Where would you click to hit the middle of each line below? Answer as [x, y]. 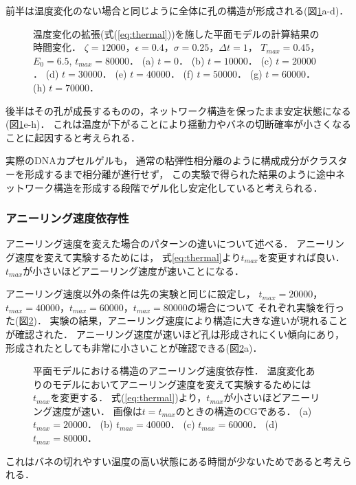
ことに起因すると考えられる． [73, 137]
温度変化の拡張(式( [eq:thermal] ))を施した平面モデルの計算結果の [176, 33]
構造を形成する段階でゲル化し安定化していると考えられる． [188, 187]
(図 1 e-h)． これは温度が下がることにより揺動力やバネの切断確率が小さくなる [178, 124]
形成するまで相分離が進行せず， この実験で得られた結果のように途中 [180, 173]
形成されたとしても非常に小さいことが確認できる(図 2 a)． [134, 347]
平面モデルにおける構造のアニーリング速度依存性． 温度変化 [169, 371]
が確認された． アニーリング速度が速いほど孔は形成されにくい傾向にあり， [175, 334]
